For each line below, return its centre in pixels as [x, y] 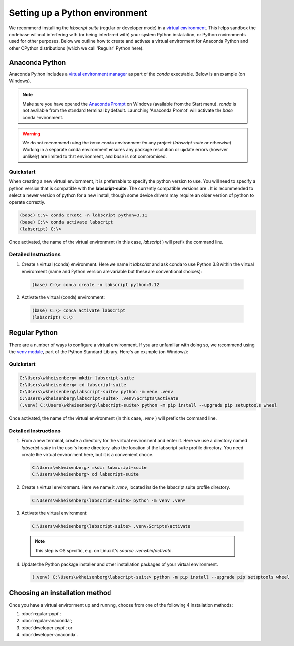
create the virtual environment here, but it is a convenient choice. [88, 454]
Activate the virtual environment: [55, 513]
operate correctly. [27, 202]
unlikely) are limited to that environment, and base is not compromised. [95, 157]
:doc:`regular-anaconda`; [47, 621]
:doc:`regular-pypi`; [41, 613]
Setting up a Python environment [78, 13]
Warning [31, 134]
